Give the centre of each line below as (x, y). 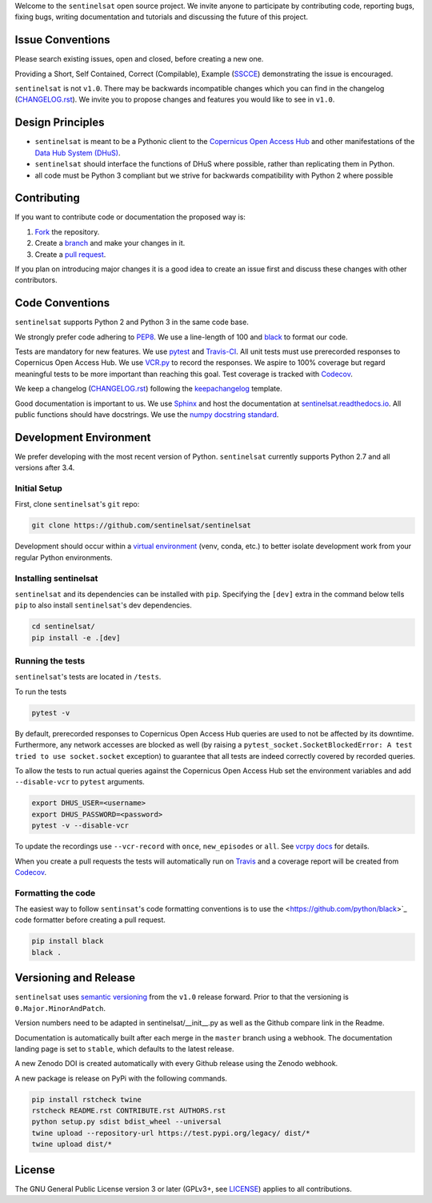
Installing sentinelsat (56, 578)
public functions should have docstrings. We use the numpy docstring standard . (147, 415)
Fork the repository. (67, 231)
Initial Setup (39, 488)
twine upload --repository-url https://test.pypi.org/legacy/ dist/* (171, 1133)
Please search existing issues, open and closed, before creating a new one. (139, 59)
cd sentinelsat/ (64, 627)
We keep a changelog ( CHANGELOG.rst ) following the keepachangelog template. (149, 389)
